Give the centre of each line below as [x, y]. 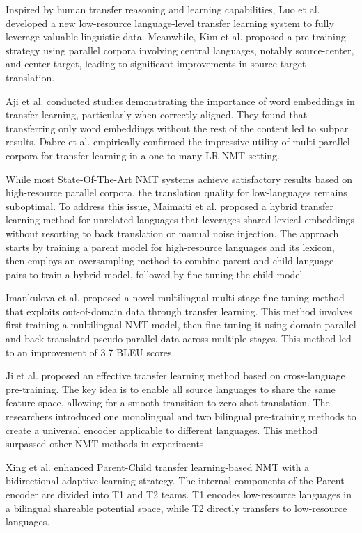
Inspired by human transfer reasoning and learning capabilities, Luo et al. [163, 9]
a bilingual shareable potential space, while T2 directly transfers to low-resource [176, 508]
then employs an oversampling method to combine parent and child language [170, 261]
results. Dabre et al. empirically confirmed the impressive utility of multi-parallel [178, 142]
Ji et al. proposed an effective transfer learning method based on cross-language [175, 375]
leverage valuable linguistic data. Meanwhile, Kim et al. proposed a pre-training [176, 37]
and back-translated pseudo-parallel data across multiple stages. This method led [179, 339]
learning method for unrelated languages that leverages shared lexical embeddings [180, 220]
